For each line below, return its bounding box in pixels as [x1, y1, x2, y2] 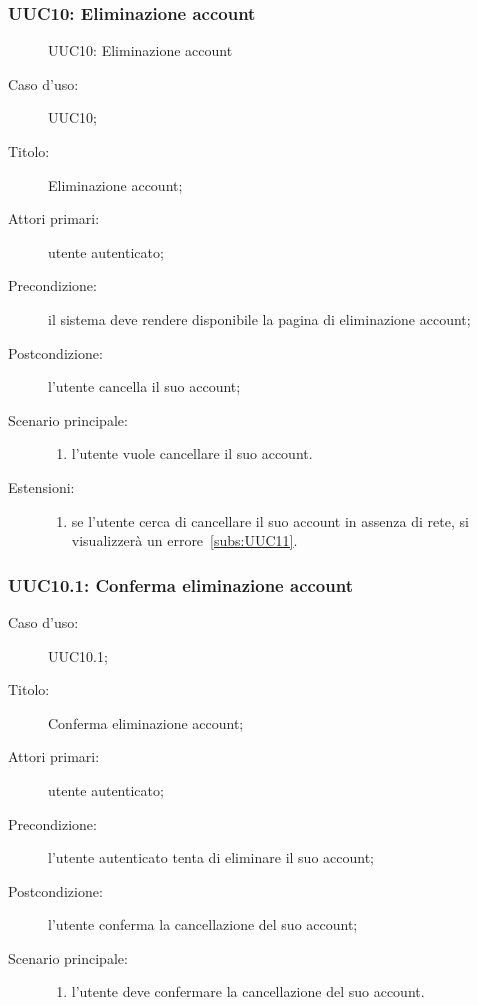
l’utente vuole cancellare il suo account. [71, 443, 313, 464]
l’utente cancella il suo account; [48, 376, 241, 397]
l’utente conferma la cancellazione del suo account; [48, 914, 358, 935]
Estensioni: [8, 476, 75, 497]
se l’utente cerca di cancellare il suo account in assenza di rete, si [71, 510, 469, 531]
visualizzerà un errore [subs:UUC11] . [71, 530, 298, 551]
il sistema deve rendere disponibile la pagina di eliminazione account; [48, 308, 471, 329]
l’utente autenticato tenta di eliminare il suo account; [48, 847, 375, 868]
